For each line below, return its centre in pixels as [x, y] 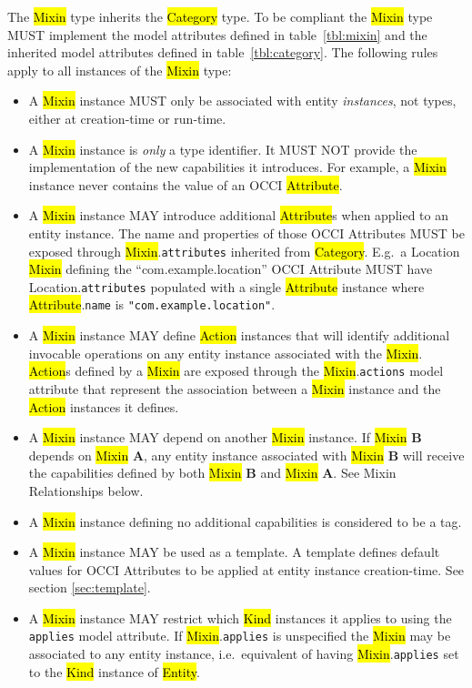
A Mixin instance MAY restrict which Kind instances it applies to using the [240, 617]
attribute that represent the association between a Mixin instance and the [235, 388]
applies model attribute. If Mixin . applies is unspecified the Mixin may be [240, 636]
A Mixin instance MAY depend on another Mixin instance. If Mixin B [225, 437]
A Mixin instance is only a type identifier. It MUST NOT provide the [223, 149]
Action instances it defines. [104, 406]
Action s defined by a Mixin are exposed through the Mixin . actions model [236, 371]
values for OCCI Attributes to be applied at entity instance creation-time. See [246, 569]
